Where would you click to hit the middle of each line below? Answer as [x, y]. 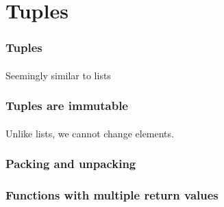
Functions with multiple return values [112, 195]
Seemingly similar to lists [58, 75]
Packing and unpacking [71, 164]
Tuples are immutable [67, 106]
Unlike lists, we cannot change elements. [90, 133]
